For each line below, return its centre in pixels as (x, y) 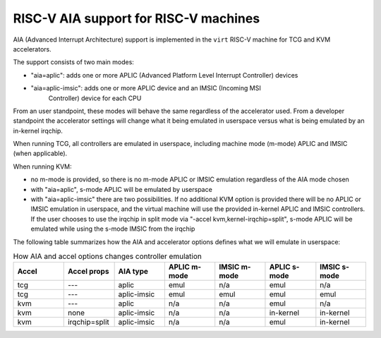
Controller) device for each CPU (95, 98)
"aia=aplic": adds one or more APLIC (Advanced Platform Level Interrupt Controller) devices (164, 75)
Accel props (88, 272)
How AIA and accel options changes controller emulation (108, 256)
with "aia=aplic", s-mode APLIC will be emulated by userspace (122, 189)
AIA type (133, 272)
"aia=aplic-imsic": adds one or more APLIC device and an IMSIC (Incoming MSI (146, 88)
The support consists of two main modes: (73, 62)
